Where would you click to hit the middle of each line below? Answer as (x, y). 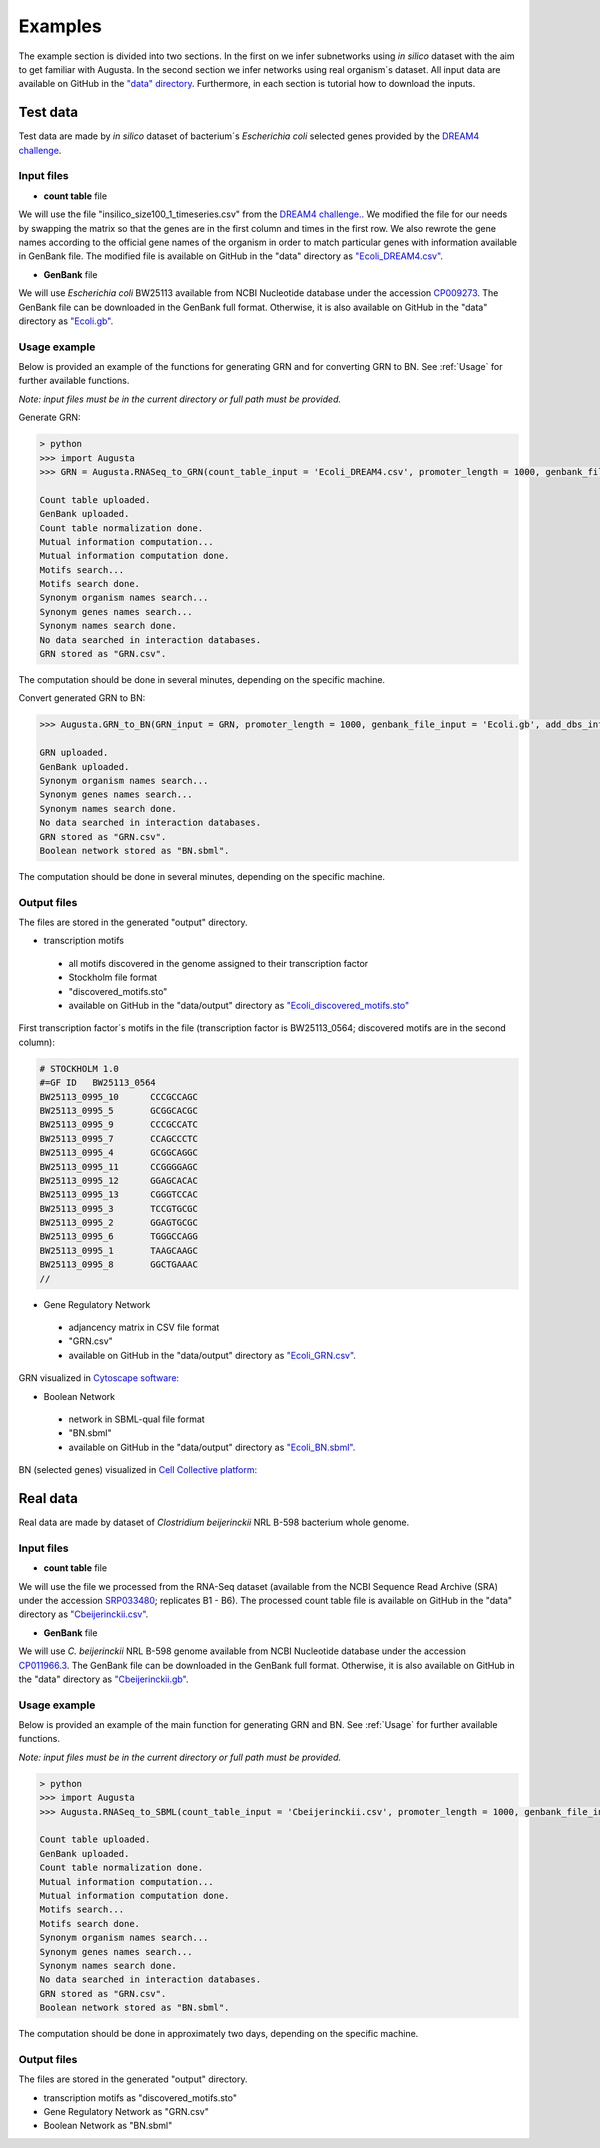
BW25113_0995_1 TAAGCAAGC (119, 1250)
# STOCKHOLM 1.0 (79, 1068)
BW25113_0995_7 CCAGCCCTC (119, 1138)
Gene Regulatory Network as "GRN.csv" (126, 2111)
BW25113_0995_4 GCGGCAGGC (119, 1153)
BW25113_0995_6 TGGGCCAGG (119, 1236)
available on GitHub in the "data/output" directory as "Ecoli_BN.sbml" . (212, 1447)
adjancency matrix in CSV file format (144, 1327)
